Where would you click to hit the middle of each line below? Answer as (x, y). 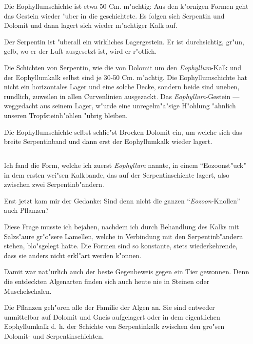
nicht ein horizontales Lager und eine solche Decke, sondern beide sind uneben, (122, 87)
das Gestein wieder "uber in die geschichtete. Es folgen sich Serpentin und (114, 15)
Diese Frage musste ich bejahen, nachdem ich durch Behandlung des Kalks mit (122, 227)
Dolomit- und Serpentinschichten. (54, 336)
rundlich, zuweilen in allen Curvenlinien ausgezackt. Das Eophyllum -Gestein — (122, 96)
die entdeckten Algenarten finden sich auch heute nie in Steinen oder (107, 281)
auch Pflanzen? (26, 210)
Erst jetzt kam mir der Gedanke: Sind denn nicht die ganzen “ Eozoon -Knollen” (122, 200)
